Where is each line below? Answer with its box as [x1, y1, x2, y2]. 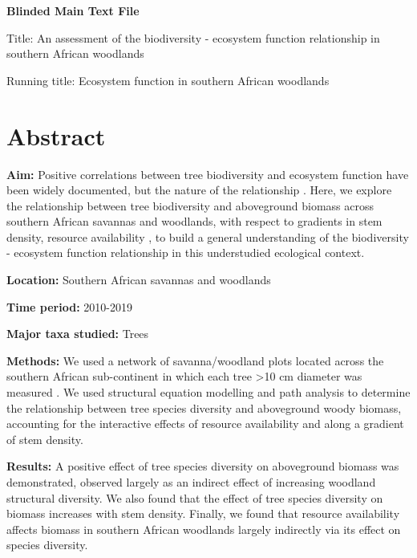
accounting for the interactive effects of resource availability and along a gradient [6, 415, 404, 432]
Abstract [6, 119, 106, 152]
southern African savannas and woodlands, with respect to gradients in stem [6, 213, 383, 230]
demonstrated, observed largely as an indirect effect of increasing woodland [6, 474, 376, 490]
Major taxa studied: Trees [6, 325, 149, 342]
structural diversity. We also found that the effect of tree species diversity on [6, 489, 383, 506]
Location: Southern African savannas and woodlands [6, 271, 271, 288]
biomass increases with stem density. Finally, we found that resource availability [6, 505, 400, 522]
